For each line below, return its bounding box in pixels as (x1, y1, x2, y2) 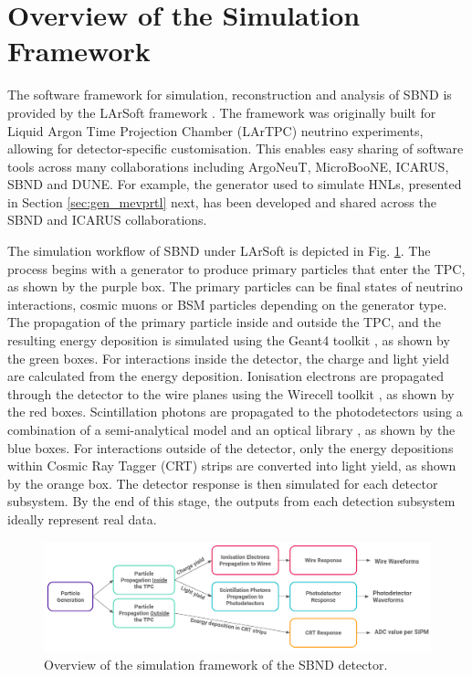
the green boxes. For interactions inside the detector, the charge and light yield (7, 348, 450, 367)
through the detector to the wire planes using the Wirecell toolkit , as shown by (7, 384, 455, 403)
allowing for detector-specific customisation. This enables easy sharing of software (7, 139, 464, 158)
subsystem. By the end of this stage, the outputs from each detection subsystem (7, 492, 456, 511)
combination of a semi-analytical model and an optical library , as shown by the (7, 420, 456, 439)
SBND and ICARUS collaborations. (7, 210, 207, 229)
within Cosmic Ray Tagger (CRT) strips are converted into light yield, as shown (7, 456, 456, 475)
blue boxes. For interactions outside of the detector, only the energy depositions (7, 438, 454, 457)
